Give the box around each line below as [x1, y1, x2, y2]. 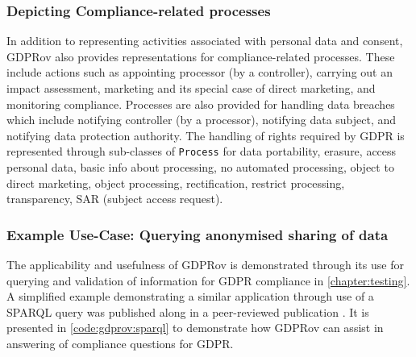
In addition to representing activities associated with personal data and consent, [6, 32, 403, 49]
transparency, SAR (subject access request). [6, 190, 223, 207]
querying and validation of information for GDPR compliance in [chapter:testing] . [6, 272, 410, 289]
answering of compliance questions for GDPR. [6, 335, 234, 351]
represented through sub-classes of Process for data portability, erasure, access [6, 143, 397, 160]
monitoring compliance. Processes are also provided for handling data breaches [6, 95, 395, 112]
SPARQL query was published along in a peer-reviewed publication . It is [6, 303, 369, 320]
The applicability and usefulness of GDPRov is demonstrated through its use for [6, 256, 404, 273]
